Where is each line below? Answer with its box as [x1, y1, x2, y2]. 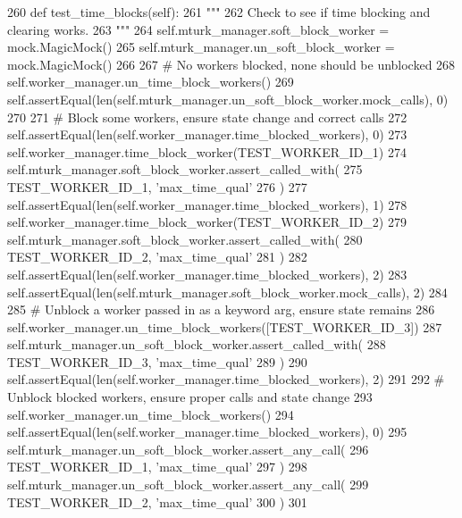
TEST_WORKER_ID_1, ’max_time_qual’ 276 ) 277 [7, 177, 307, 196]
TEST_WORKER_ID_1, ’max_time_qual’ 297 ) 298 [7, 457, 307, 476]
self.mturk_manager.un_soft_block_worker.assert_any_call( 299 [7, 475, 369, 494]
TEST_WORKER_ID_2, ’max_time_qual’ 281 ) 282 [7, 247, 307, 266]
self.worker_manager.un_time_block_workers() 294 [7, 405, 294, 423]
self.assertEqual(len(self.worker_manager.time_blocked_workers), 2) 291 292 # [7, 370, 445, 388]
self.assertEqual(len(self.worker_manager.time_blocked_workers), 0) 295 [7, 422, 407, 441]
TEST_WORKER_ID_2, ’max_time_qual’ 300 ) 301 [7, 492, 307, 511]
